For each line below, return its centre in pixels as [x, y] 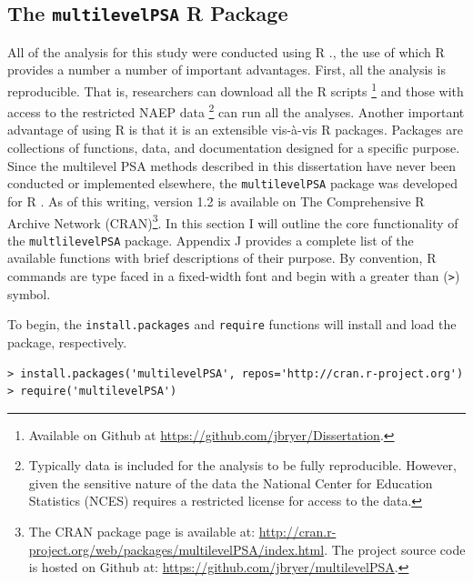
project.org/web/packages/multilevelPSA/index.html [176, 549]
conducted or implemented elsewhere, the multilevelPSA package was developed [232, 183]
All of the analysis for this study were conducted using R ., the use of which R [226, 51]
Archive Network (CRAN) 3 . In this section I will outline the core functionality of [233, 221]
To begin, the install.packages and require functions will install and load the [232, 324]
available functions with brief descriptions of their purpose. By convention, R [222, 258]
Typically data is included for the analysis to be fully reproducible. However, [242, 465]
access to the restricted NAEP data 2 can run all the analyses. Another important [236, 111]
